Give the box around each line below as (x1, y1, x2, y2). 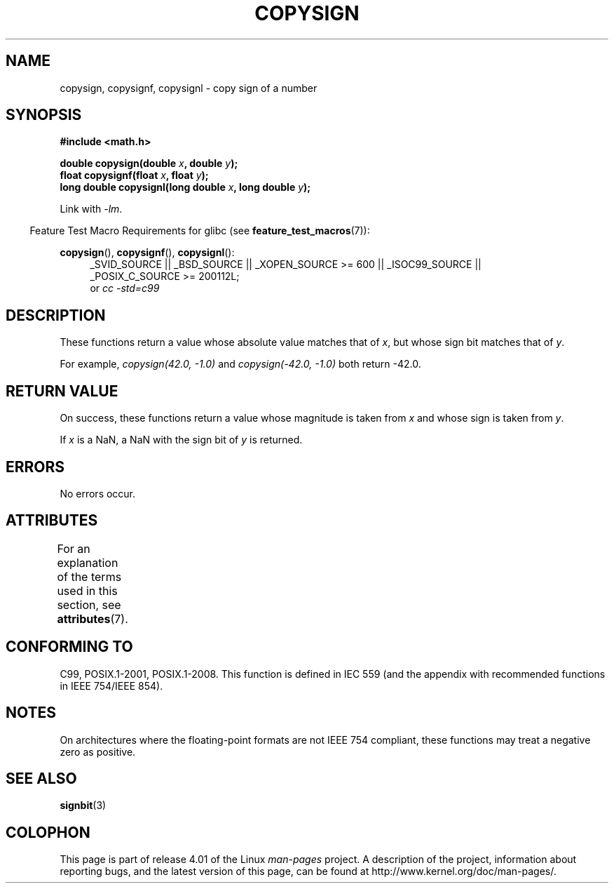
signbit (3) (60, 799, 107, 812)
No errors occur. (60, 487, 136, 500)
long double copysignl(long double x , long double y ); (60, 181, 311, 194)
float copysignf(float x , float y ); (60, 169, 209, 182)
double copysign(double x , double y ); (60, 157, 238, 170)
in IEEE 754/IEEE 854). (60, 679, 163, 692)
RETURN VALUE (6, 382, 118, 400)
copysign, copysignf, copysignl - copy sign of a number (60, 81, 318, 94)
